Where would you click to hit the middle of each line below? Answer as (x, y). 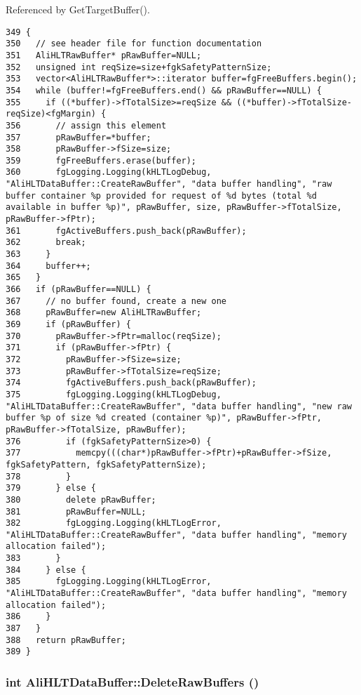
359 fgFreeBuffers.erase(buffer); (101, 160)
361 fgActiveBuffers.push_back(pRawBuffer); (126, 231)
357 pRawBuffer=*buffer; (79, 137)
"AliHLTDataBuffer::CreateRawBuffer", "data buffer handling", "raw (169, 184)
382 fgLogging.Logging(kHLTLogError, (114, 523)
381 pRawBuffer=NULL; (76, 511)
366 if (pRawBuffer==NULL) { (79, 290)
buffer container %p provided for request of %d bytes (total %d (161, 196)
